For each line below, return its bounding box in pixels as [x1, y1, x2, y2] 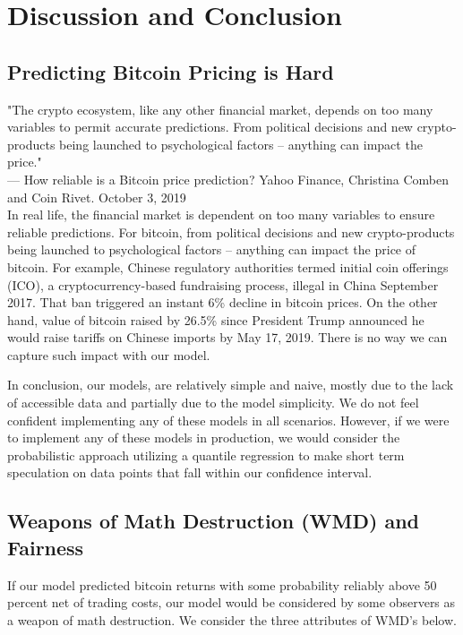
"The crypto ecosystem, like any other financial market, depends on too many [7, 99, 433, 118]
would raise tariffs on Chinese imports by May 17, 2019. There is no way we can [7, 328, 448, 347]
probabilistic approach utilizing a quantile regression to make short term [7, 445, 405, 464]
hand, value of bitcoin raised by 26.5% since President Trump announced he [7, 310, 424, 329]
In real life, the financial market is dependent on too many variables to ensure [7, 205, 435, 224]
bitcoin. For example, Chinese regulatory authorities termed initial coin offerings [7, 257, 449, 276]
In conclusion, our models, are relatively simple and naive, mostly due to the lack [7, 375, 454, 394]
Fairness [7, 533, 84, 561]
